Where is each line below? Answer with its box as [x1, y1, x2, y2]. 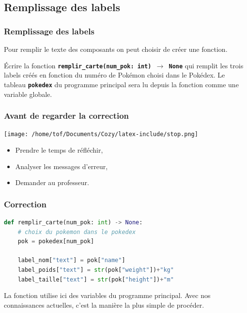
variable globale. [4, 89, 52, 99]
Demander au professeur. [15, 177, 89, 188]
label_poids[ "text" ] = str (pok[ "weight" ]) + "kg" [17, 266, 174, 273]
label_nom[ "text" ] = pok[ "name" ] [17, 257, 125, 264]
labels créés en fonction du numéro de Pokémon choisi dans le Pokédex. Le [4, 70, 225, 80]
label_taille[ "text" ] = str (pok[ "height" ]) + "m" [17, 276, 174, 283]
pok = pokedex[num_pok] [17, 238, 94, 245]
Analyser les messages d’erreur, [15, 161, 108, 171]
